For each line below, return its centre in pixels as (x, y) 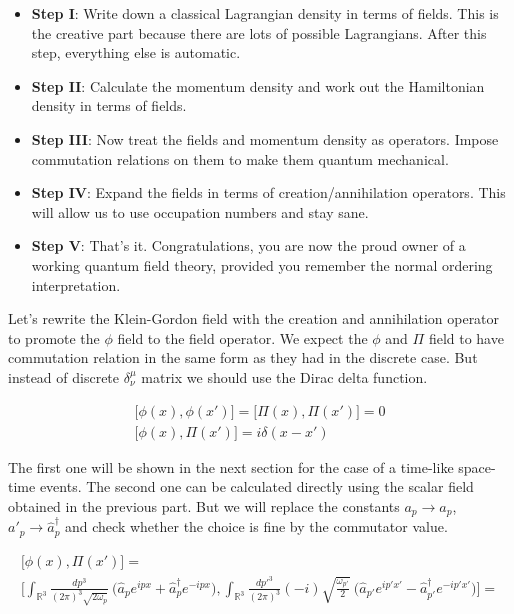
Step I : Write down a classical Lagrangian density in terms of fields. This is (265, 13)
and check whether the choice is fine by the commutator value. (256, 526)
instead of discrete (64, 376)
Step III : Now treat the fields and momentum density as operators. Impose (265, 138)
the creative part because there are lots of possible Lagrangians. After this (259, 32)
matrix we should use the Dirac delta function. (284, 376)
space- (477, 466)
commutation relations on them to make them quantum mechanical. (240, 158)
